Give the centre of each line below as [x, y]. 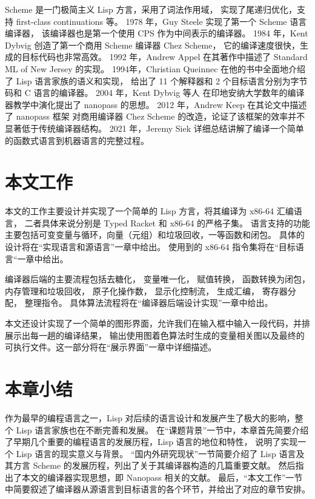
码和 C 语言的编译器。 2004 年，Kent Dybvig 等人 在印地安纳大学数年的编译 [155, 93]
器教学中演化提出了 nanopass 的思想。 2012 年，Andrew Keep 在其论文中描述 [156, 104]
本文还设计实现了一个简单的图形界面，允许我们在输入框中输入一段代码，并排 [157, 323]
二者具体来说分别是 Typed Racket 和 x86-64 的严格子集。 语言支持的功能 [167, 222]
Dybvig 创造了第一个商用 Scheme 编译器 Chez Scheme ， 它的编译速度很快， [153, 45]
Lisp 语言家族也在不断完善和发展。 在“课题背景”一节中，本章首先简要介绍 [162, 429]
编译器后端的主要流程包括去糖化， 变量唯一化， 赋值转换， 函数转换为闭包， [157, 279]
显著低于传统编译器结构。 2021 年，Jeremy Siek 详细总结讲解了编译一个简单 [154, 128]
